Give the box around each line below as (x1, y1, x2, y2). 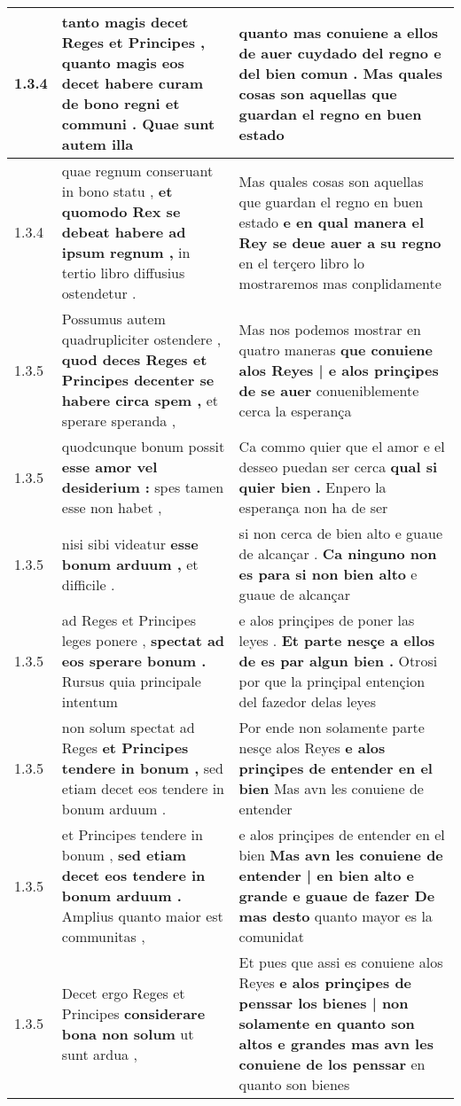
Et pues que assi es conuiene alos (238, 952, 443, 972)
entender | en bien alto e (238, 865, 414, 885)
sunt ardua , (61, 1043, 137, 1064)
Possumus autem (61, 308, 166, 329)
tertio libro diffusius (61, 262, 185, 283)
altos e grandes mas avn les (238, 1033, 434, 1054)
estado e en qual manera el (238, 211, 425, 232)
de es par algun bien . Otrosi (238, 650, 438, 671)
